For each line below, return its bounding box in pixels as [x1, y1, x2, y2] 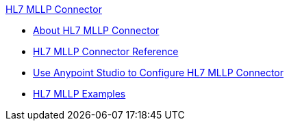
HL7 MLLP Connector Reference [33, 46, 179, 57]
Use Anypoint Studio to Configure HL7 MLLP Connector [33, 67, 284, 78]
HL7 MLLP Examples [33, 88, 126, 99]
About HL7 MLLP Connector [33, 25, 160, 36]
